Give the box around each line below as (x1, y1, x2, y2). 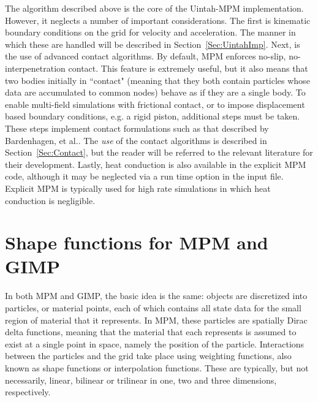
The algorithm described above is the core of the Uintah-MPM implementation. (5, 2, 304, 14)
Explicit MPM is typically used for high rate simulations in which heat (5, 181, 271, 194)
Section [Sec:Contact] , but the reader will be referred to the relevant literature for (5, 146, 313, 159)
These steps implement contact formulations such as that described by (5, 121, 269, 134)
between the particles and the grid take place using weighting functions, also (5, 349, 292, 362)
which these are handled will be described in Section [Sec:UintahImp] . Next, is (5, 37, 300, 50)
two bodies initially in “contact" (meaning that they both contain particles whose (5, 74, 310, 86)
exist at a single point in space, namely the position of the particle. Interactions (5, 337, 305, 350)
